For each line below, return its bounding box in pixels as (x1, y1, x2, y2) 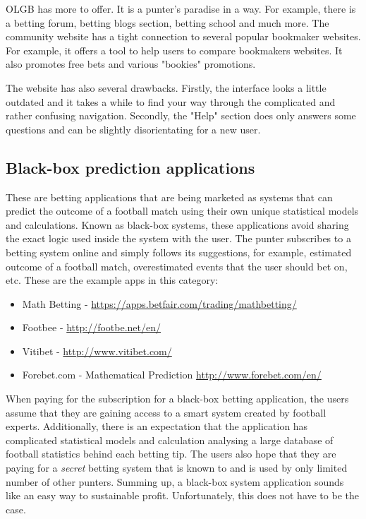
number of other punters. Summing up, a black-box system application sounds (6, 474, 344, 489)
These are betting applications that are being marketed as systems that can (6, 189, 333, 204)
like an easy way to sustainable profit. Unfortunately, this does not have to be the (6, 488, 359, 503)
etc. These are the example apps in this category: (6, 273, 219, 287)
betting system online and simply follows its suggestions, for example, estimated (6, 244, 352, 259)
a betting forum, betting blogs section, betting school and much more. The (6, 15, 329, 30)
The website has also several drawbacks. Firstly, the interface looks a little (6, 80, 327, 95)
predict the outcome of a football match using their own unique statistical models (6, 203, 359, 218)
